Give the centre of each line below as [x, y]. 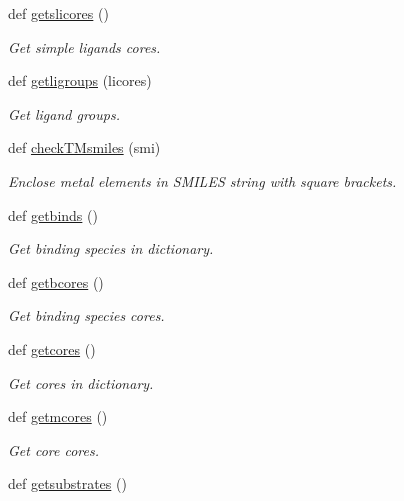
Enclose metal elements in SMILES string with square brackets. [202, 180]
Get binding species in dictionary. [111, 248]
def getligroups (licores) [80, 80]
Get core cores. [53, 449]
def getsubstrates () [67, 483]
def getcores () [52, 348]
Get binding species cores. [86, 315]
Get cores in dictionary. [81, 382]
